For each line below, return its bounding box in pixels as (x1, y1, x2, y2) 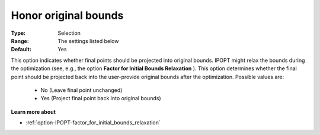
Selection (57, 29, 81, 37)
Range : (11, 37, 29, 44)
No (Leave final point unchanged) (40, 86, 123, 94)
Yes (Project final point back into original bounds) (40, 95, 161, 102)
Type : (11, 29, 26, 37)
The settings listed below (57, 37, 119, 44)
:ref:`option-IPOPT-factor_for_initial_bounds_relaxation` (25, 119, 161, 126)
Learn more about (11, 108, 56, 115)
